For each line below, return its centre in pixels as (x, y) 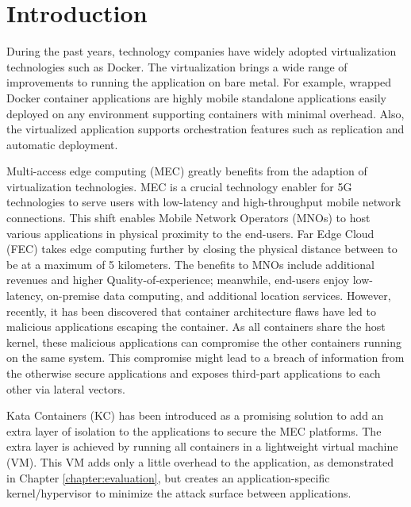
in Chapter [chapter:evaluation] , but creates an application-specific (168, 477)
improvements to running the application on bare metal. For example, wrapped (199, 82)
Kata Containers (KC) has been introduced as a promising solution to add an (195, 415)
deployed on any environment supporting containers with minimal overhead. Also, (205, 113)
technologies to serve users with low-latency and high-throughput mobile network (204, 202)
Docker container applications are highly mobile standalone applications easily (196, 97)
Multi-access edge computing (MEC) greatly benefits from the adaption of (187, 171)
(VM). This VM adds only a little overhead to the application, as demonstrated (200, 461)
